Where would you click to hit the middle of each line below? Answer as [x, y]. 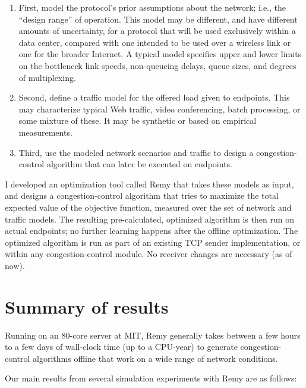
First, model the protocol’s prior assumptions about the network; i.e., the [152, 7]
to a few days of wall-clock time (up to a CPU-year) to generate [121, 347]
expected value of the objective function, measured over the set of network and [148, 207]
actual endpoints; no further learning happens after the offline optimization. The [152, 231]
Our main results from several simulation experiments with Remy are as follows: [151, 378]
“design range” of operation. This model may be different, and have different [158, 19]
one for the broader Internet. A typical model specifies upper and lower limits [160, 54]
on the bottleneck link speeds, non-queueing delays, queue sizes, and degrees [157, 65]
